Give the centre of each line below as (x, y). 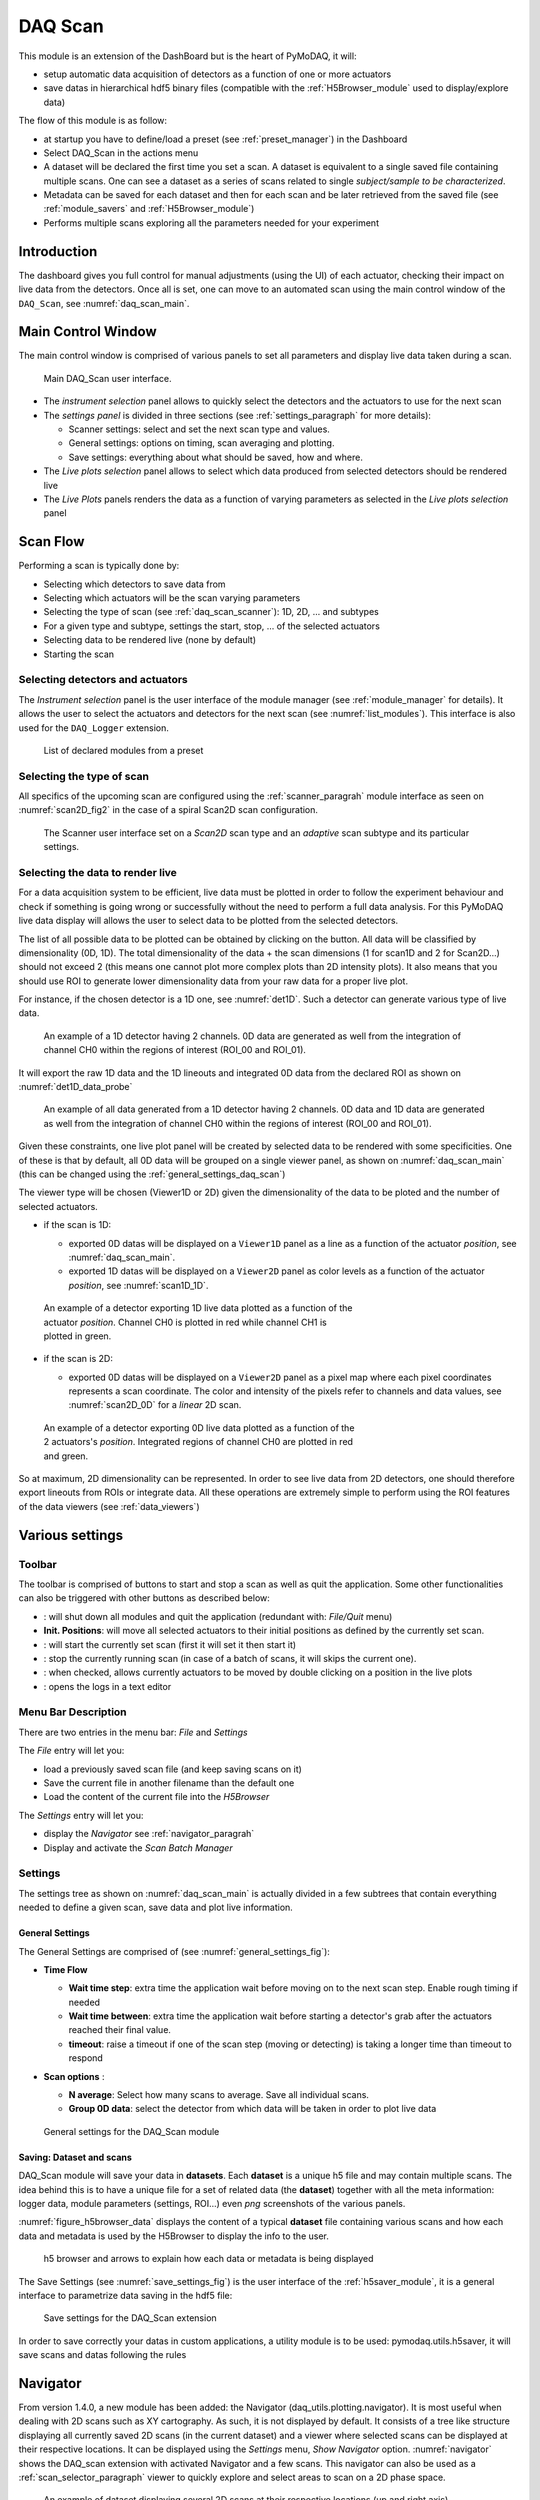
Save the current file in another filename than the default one (169, 1783)
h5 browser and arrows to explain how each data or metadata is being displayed (208, 2259)
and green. (66, 1456)
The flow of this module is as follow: (93, 121)
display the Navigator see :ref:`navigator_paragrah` (149, 1834)
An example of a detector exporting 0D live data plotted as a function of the (199, 1427)
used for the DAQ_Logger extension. (94, 727)
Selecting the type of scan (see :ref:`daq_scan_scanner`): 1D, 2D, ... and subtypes (211, 612)
